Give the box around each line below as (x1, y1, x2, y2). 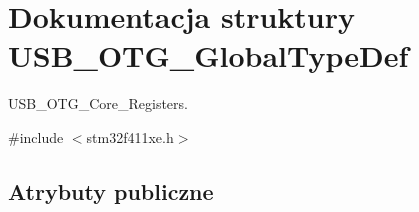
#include (8, 126, 64, 147)
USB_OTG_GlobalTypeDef (8, 35, 409, 76)
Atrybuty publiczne (8, 175, 214, 206)
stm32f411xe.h (86, 126, 174, 147)
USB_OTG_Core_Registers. (8, 93, 188, 114)
